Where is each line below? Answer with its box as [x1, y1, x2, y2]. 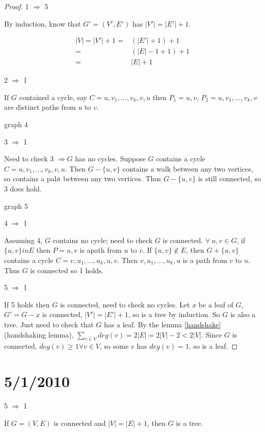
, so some [100, 341, 129, 351]
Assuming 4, [4, 234, 43, 245]
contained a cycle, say [19, 91, 87, 102]
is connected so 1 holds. [30, 265, 104, 275]
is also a [230, 309, 256, 320]
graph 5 [4, 200, 28, 211]
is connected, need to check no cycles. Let [60, 299, 190, 309]
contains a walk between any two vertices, [122, 163, 253, 174]
